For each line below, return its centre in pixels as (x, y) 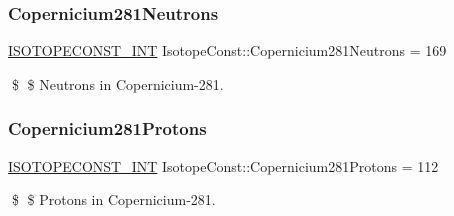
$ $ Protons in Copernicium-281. (113, 199)
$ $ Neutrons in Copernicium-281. (117, 83)
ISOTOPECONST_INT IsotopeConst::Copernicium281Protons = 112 (223, 165)
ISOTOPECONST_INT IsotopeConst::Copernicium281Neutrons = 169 (227, 50)
